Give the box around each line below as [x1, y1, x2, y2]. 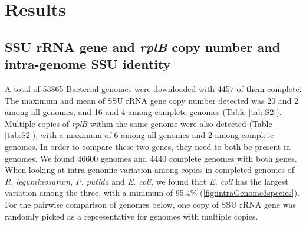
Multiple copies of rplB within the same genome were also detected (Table [5, 117, 272, 129]
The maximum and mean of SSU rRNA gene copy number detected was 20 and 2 [5, 94, 299, 106]
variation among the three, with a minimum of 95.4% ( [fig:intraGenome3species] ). [5, 186, 300, 199]
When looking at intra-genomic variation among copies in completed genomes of [5, 163, 294, 176]
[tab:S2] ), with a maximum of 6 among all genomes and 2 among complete [5, 129, 274, 141]
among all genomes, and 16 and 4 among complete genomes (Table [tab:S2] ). [5, 106, 282, 118]
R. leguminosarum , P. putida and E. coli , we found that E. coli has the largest [5, 175, 288, 187]
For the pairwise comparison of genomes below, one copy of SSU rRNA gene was [5, 198, 296, 210]
